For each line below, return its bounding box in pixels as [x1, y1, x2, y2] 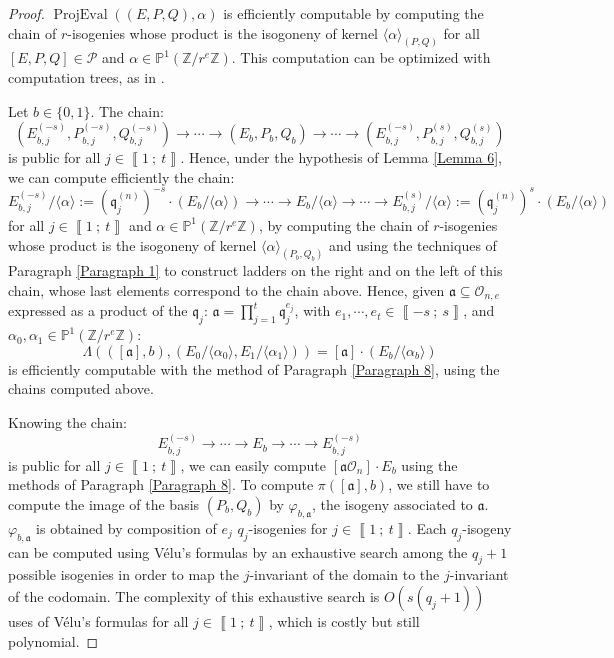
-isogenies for [248, 517, 328, 538]
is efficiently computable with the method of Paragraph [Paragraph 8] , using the [8, 358, 500, 379]
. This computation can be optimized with [231, 47, 491, 68]
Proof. [8, 3, 45, 23]
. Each [407, 517, 447, 538]
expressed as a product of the [8, 300, 188, 321]
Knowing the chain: [8, 412, 128, 432]
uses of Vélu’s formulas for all [8, 611, 189, 631]
